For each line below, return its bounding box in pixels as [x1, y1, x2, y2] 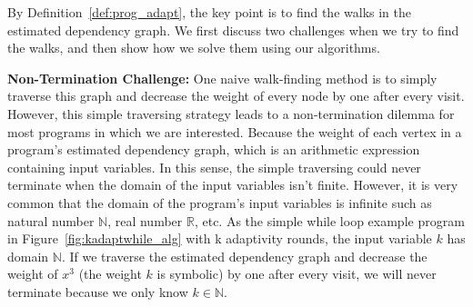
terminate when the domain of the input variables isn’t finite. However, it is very [7, 175, 458, 194]
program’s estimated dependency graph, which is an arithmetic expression [7, 140, 420, 159]
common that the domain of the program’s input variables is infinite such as [7, 193, 432, 212]
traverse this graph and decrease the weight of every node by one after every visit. [7, 86, 465, 105]
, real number [107, 211, 183, 230]
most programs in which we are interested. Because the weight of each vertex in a [7, 122, 462, 141]
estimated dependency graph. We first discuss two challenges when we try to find [7, 20, 459, 39]
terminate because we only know [7, 282, 188, 301]
